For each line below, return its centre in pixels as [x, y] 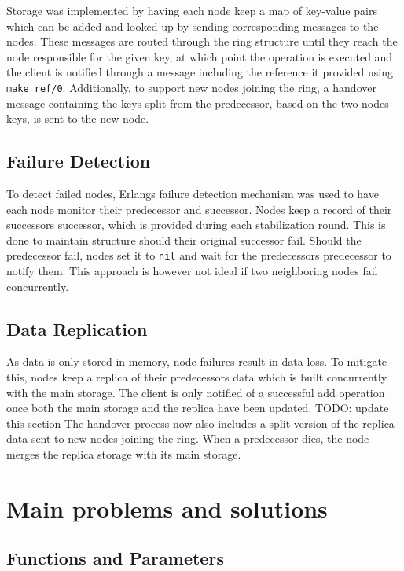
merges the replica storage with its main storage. [124, 454]
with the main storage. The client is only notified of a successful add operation [196, 392]
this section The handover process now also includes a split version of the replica [200, 423]
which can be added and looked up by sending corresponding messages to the [193, 26]
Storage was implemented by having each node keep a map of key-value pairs [192, 10]
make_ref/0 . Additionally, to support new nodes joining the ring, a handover [191, 87]
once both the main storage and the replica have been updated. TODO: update [198, 408]
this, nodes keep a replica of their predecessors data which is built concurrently [197, 377]
